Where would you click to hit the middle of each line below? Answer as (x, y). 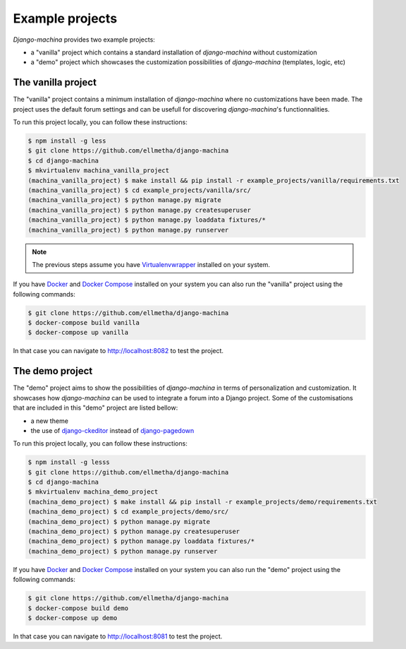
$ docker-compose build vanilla (84, 323)
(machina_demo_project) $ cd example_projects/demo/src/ (128, 512)
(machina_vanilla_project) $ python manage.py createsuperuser (140, 210)
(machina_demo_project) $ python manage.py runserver (123, 551)
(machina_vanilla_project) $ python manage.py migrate (124, 200)
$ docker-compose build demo (78, 608)
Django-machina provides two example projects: (84, 40)
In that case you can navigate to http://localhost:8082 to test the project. (118, 351)
